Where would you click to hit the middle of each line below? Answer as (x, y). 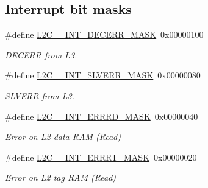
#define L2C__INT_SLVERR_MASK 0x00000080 (103, 75)
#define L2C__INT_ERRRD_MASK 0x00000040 (102, 116)
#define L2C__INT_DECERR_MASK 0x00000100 (104, 34)
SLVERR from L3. (40, 95)
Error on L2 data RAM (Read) (63, 137)
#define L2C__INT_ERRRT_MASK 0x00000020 (101, 157)
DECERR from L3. (41, 54)
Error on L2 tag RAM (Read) (61, 177)
